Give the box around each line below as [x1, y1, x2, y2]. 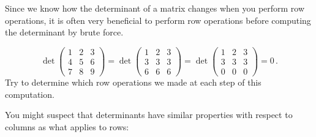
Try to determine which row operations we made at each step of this [5, 75, 261, 88]
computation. [5, 87, 55, 100]
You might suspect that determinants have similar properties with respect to [5, 108, 293, 121]
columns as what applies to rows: [5, 120, 129, 133]
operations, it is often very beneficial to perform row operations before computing [5, 13, 311, 26]
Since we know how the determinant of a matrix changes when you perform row [5, 2, 305, 14]
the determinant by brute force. [5, 26, 124, 39]
